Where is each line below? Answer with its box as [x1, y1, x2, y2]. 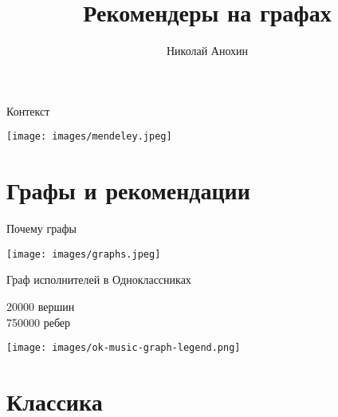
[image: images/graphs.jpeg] [6, 248, 161, 260]
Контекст [6, 102, 50, 119]
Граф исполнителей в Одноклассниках [6, 271, 191, 288]
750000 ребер [6, 313, 71, 330]
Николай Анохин [166, 42, 249, 59]
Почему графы [6, 220, 77, 237]
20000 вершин [6, 297, 75, 314]
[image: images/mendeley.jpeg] [6, 131, 172, 143]
